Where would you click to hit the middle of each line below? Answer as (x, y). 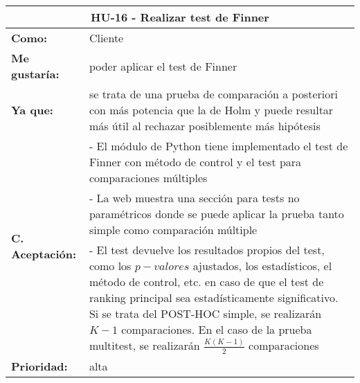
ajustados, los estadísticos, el (262, 266)
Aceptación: (44, 253)
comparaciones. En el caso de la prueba (217, 329)
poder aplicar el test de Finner (163, 66)
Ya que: (32, 110)
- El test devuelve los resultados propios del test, (207, 250)
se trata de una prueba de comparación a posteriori (213, 94)
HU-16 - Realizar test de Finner (180, 17)
